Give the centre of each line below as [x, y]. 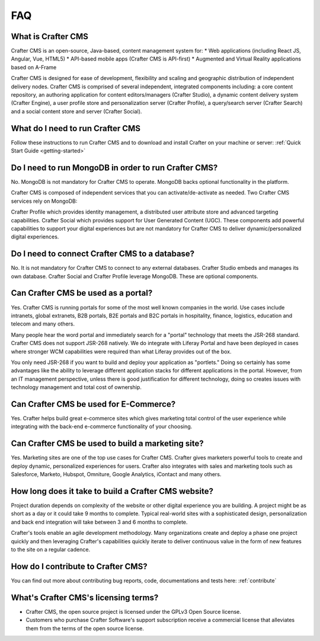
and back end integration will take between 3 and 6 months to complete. [99, 522]
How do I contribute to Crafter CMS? [79, 566]
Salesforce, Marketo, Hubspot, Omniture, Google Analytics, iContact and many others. [116, 474]
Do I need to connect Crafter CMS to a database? [103, 254]
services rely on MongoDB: [44, 201]
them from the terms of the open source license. [85, 628]
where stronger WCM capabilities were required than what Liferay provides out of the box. [121, 351]
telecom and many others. [43, 324]
